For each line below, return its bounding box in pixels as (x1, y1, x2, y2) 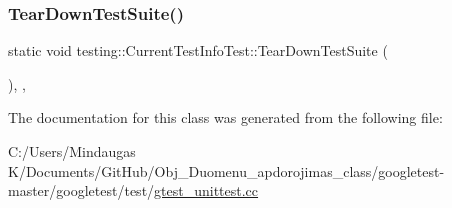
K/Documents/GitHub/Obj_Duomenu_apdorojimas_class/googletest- (8, 160, 445, 181)
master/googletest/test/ (8, 180, 155, 201)
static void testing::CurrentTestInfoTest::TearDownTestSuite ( (8, 40, 388, 61)
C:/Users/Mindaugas (8, 141, 136, 161)
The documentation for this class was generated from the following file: (8, 107, 443, 128)
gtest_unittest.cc (154, 180, 259, 201)
